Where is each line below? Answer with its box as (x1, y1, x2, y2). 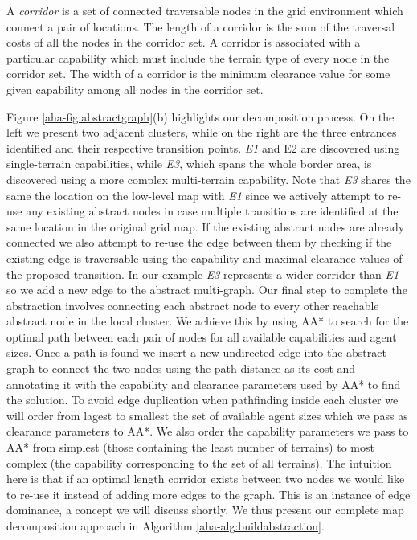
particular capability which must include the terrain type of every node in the (6, 49, 390, 66)
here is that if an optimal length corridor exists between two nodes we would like (6, 470, 405, 487)
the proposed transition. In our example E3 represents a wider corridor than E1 (6, 265, 399, 282)
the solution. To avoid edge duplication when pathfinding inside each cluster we (6, 391, 399, 408)
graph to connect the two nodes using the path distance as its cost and (6, 360, 356, 377)
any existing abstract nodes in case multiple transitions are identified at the (26, 202, 399, 219)
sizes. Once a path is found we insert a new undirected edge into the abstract (6, 344, 386, 361)
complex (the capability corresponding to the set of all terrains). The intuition (6, 454, 392, 471)
